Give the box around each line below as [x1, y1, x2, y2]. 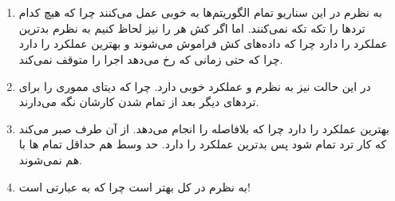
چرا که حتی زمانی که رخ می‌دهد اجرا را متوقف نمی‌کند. [18, 50, 283, 67]
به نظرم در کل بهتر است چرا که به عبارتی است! [18, 178, 251, 195]
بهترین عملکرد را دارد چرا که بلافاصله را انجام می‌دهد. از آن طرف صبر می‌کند [18, 120, 390, 136]
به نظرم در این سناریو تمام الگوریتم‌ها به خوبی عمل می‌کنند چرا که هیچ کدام [18, 4, 382, 21]
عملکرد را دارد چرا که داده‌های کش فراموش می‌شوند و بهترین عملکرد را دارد [18, 35, 388, 52]
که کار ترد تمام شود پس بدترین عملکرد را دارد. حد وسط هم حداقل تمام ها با [18, 136, 387, 152]
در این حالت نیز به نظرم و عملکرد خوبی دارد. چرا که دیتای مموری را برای [18, 77, 371, 94]
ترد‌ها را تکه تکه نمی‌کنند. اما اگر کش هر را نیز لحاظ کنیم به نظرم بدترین [18, 19, 365, 36]
